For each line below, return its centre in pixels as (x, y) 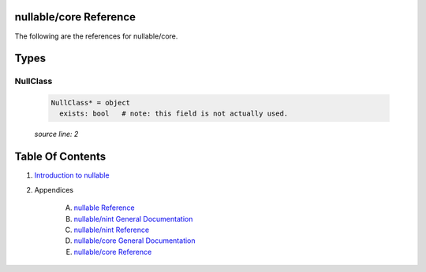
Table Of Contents (60, 157)
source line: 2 (56, 134)
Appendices (54, 189)
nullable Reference (104, 208)
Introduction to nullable (72, 175)
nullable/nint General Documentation (133, 219)
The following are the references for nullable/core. (96, 36)
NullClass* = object (90, 103)
